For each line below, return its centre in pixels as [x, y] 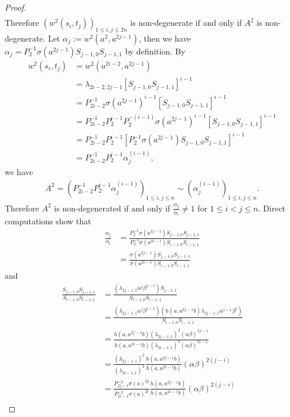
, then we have [165, 38]
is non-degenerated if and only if [112, 208]
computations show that [48, 221]
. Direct [272, 208]
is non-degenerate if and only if [186, 23]
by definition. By [155, 51]
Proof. [16, 7]
